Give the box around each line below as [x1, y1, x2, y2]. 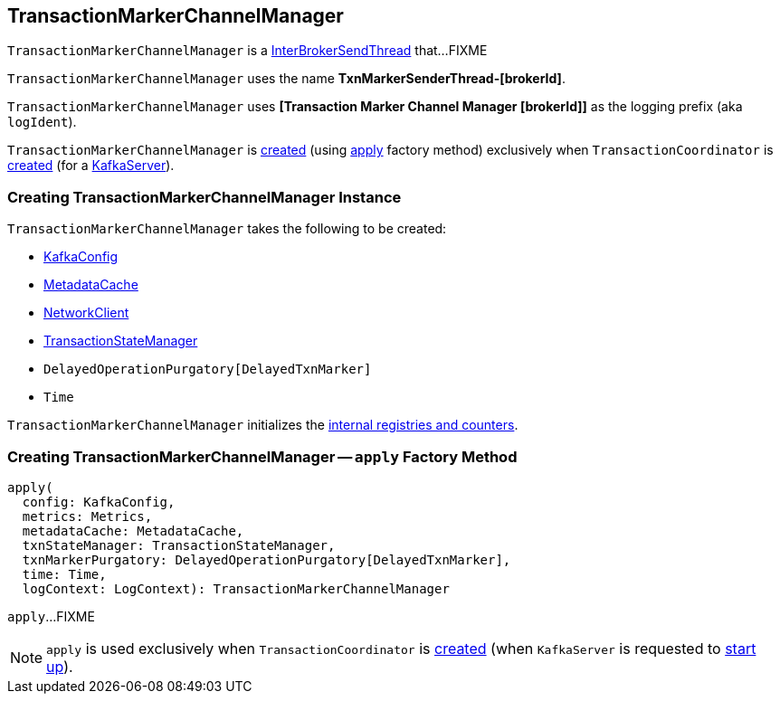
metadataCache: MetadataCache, [22, 523, 244, 538]
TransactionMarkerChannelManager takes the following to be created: [7, 221, 447, 237]
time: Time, [22, 566, 107, 582]
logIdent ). [7, 114, 77, 130]
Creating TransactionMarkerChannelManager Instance [7, 187, 402, 206]
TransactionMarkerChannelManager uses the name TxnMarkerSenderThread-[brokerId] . [7, 71, 566, 87]
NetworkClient [43, 305, 129, 321]
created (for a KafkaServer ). [7, 157, 175, 174]
